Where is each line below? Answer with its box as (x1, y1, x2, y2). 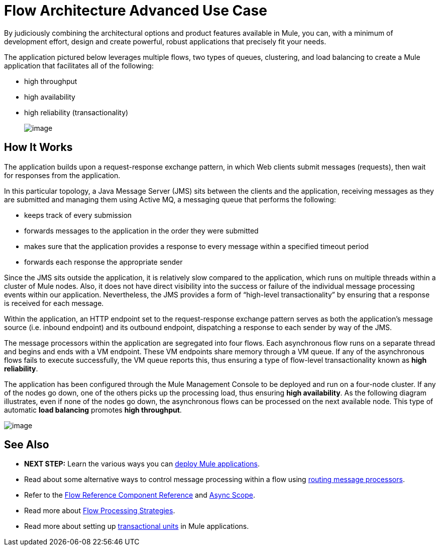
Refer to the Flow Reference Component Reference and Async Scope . (24, 491, 255, 500)
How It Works (4, 141, 73, 154)
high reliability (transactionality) (24, 108, 129, 117)
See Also (4, 438, 49, 451)
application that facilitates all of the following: (4, 61, 154, 70)
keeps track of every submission (24, 210, 132, 219)
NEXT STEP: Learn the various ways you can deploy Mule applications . (24, 459, 260, 468)
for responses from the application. (4, 171, 121, 180)
